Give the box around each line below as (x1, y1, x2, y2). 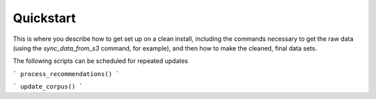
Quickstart (13, 10, 77, 26)
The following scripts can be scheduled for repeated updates (13, 57, 188, 65)
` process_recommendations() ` (13, 70, 120, 78)
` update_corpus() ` (13, 83, 84, 91)
